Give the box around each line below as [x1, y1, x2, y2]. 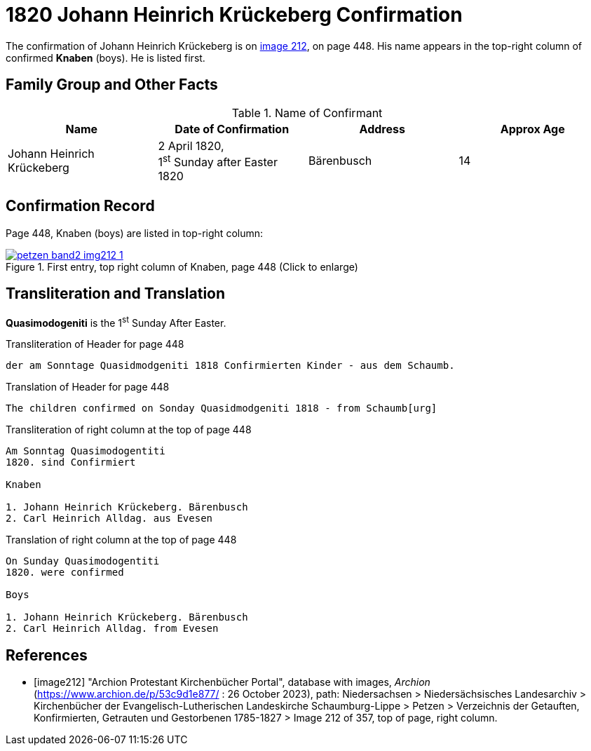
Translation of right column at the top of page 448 [6, 534, 237, 546]
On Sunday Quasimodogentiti [6, 555, 160, 567]
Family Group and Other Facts [6, 76, 218, 94]
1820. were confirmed [6, 567, 124, 579]
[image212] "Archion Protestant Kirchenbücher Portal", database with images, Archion [34, 676, 430, 689]
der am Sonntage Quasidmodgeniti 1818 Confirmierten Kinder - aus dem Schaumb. [6, 360, 455, 372]
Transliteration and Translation [6, 285, 226, 303]
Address [359, 121, 405, 136]
